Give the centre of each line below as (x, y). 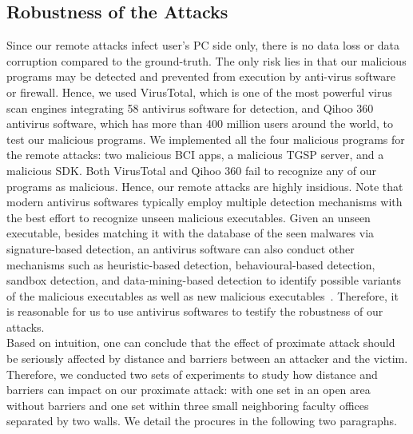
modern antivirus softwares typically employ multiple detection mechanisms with (205, 202)
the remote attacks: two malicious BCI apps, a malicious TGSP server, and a (195, 155)
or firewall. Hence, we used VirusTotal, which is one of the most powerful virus (199, 92)
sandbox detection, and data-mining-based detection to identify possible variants (204, 280)
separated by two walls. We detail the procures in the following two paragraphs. (202, 421)
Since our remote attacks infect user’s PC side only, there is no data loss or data (203, 45)
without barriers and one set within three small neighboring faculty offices (188, 405)
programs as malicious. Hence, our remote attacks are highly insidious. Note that (205, 186)
